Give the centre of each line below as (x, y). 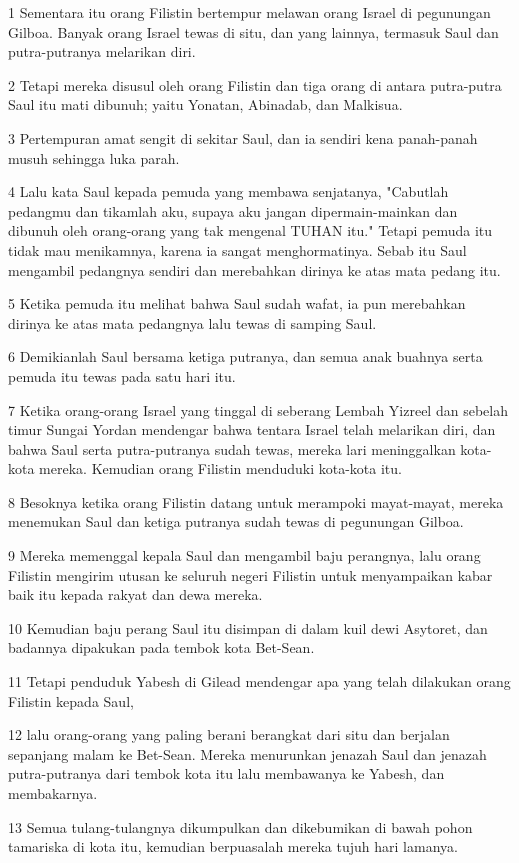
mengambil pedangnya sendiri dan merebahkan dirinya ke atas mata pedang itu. (254, 269)
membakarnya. (53, 793)
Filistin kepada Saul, (71, 700)
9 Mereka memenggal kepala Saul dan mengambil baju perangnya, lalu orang (244, 555)
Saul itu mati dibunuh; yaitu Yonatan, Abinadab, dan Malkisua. (205, 104)
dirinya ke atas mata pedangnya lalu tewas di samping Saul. (192, 322)
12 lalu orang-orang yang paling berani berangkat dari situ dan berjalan (229, 734)
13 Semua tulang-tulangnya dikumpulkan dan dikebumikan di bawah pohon (240, 826)
